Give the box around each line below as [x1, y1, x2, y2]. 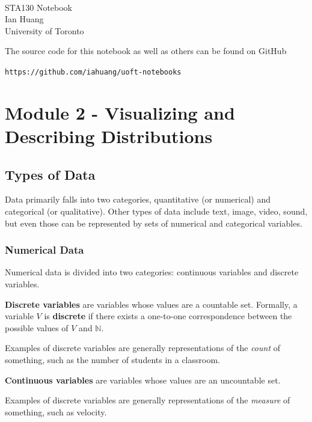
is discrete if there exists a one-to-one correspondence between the [44, 310, 292, 322]
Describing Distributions [5, 124, 213, 148]
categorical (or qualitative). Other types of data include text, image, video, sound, [5, 204, 308, 217]
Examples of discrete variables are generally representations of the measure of [5, 394, 290, 406]
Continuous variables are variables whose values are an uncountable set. [5, 373, 281, 386]
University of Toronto [5, 24, 84, 37]
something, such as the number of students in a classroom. [5, 353, 220, 365]
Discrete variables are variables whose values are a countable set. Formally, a [5, 298, 298, 310]
